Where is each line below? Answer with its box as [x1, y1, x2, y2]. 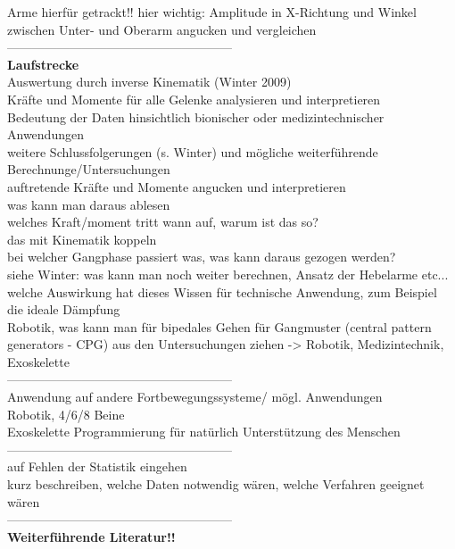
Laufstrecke [7, 54, 79, 73]
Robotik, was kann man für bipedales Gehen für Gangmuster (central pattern [7, 317, 432, 336]
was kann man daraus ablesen [7, 195, 170, 213]
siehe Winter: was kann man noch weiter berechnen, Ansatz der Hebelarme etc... [7, 264, 449, 283]
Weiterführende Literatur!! [7, 527, 176, 545]
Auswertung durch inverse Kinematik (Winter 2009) [7, 72, 292, 91]
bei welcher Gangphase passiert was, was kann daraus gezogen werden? [7, 247, 396, 266]
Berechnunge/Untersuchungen [7, 160, 170, 179]
